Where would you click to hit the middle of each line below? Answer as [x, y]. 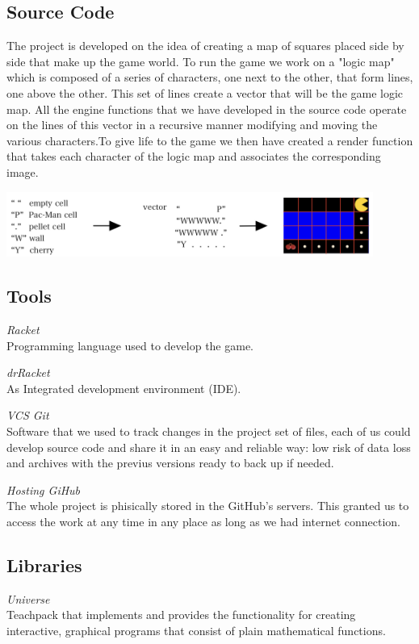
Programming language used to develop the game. [130, 345]
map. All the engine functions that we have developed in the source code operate [207, 109]
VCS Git [28, 415]
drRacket [28, 372]
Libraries [44, 565]
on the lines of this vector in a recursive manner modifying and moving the [192, 125]
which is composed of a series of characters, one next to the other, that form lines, [210, 77]
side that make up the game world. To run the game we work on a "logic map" [201, 61]
